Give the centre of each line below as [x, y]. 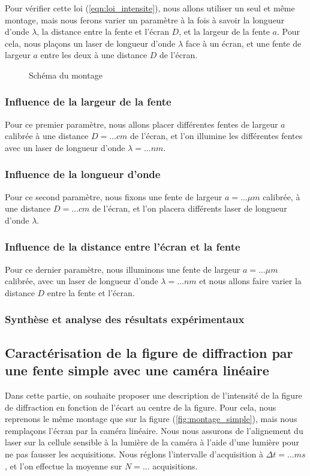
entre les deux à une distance [94, 55]
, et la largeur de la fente [224, 31]
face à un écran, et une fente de [243, 43]
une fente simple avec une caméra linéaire [137, 370]
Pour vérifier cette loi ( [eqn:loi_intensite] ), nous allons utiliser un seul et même [150, 8]
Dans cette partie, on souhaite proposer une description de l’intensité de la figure [154, 395]
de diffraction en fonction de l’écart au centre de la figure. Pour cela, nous [141, 407]
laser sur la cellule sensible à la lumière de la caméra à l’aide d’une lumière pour [152, 442]
